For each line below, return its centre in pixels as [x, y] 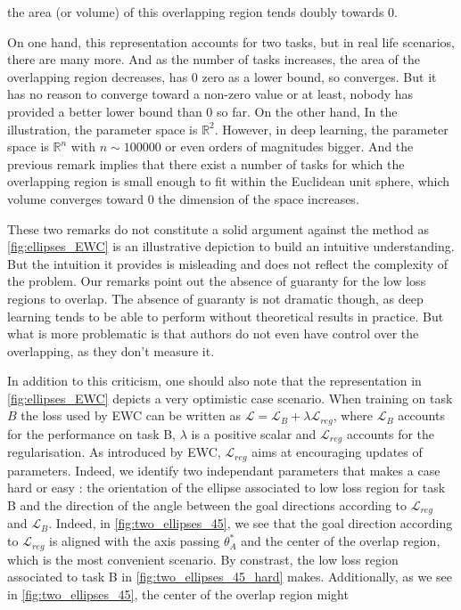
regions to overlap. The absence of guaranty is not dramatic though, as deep [215, 298]
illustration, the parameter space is [103, 129]
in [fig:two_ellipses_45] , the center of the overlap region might [178, 594]
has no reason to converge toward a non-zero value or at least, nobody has [210, 94]
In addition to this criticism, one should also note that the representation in [214, 381]
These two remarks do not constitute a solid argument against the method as [218, 228]
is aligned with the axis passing [135, 541]
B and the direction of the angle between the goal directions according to [207, 505]
